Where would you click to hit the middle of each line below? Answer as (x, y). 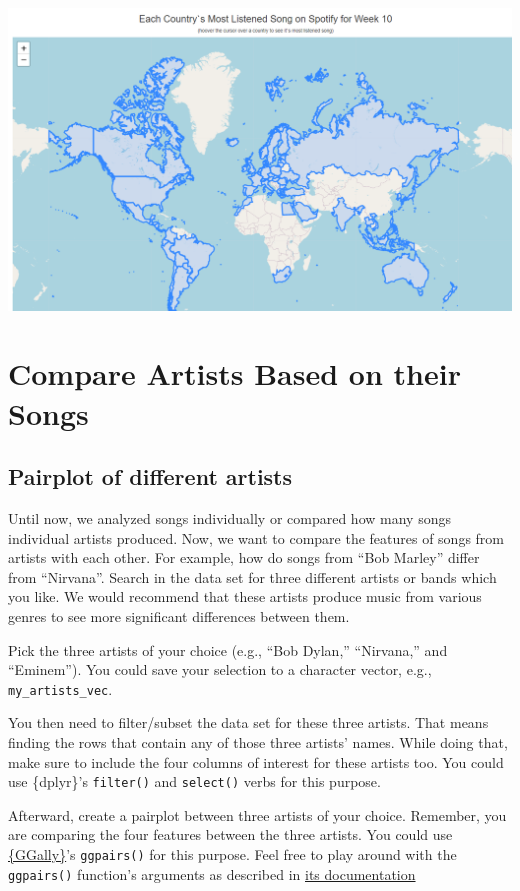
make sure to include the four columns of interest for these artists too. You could (256, 761)
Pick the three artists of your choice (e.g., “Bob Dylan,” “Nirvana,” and (228, 649)
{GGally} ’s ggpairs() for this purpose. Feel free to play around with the (232, 854)
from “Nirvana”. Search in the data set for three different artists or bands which (252, 576)
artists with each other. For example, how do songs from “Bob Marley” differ (244, 557)
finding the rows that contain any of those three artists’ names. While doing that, (258, 742)
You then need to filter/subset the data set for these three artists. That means (248, 722)
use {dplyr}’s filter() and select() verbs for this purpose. (194, 781)
